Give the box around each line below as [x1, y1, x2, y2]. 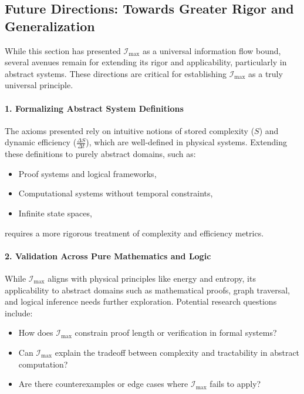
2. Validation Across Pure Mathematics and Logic [5, 249, 211, 262]
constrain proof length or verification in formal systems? [75, 326, 277, 339]
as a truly [248, 67, 283, 79]
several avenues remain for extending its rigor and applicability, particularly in [5, 56, 287, 68]
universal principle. [5, 79, 73, 91]
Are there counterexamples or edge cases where [18, 378, 188, 390]
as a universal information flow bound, [142, 44, 281, 56]
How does [18, 326, 53, 339]
